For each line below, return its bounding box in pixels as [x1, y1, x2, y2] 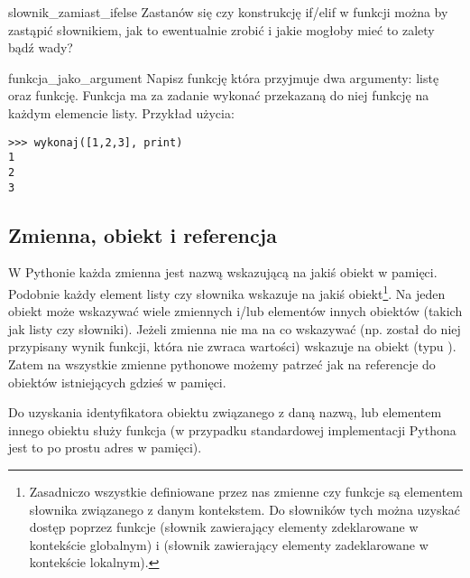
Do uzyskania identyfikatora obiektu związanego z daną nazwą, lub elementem [8, 403, 442, 422]
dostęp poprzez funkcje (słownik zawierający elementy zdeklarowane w [29, 517, 419, 536]
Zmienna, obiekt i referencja [8, 220, 277, 248]
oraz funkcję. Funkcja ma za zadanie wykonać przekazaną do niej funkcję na [8, 86, 429, 105]
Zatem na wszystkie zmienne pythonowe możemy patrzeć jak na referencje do [8, 355, 436, 374]
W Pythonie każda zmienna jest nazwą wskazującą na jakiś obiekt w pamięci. [8, 263, 438, 282]
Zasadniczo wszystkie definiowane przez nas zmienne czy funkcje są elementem [29, 481, 464, 500]
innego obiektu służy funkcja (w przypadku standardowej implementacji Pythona [8, 420, 456, 439]
